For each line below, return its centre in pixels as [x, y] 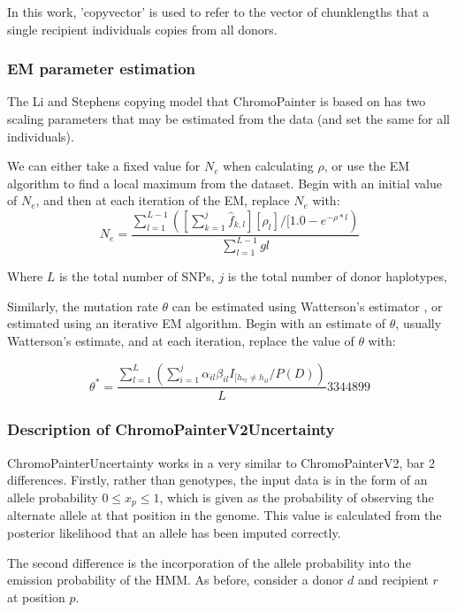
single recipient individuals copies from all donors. [142, 29]
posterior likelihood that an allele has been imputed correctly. [174, 532]
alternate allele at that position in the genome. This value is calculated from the [225, 515]
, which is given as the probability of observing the [297, 497]
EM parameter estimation [102, 69]
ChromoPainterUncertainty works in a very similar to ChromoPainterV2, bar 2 [221, 462]
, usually [419, 323]
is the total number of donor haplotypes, [337, 276]
